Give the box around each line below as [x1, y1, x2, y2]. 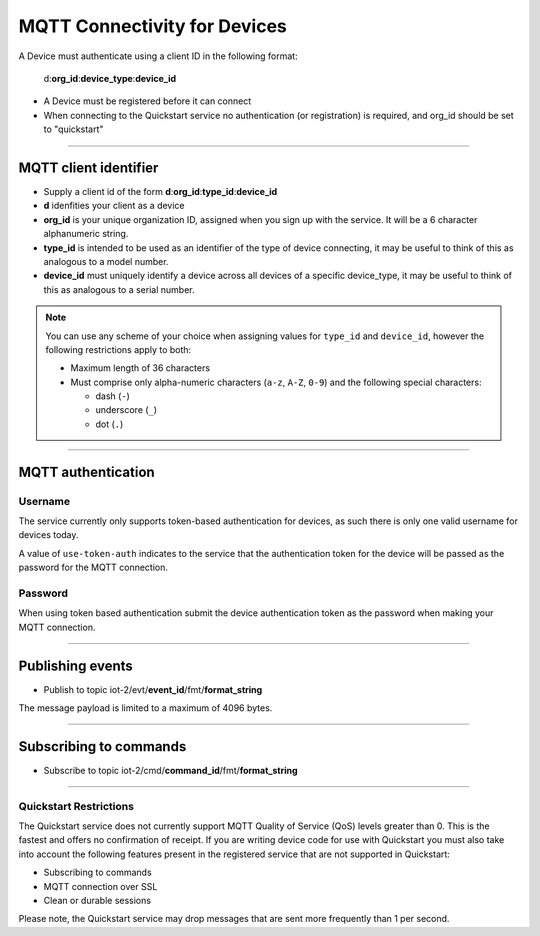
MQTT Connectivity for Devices [18, 15, 287, 37]
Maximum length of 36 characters [70, 362, 210, 374]
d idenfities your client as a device [43, 200, 185, 212]
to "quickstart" [43, 123, 104, 135]
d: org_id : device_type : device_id [43, 72, 177, 84]
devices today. [18, 529, 79, 541]
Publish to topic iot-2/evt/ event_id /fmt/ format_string [43, 683, 263, 695]
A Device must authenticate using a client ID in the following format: [18, 50, 299, 62]
